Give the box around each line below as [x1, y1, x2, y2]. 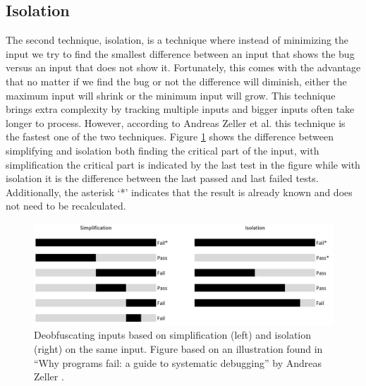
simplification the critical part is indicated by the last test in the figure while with [6, 157, 360, 171]
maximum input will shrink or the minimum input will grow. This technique [6, 88, 336, 102]
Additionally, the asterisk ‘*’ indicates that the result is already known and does [6, 184, 353, 199]
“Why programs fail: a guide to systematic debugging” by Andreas [34, 355, 322, 370]
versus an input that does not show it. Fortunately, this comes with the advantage [6, 60, 361, 75]
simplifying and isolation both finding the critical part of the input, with [6, 143, 319, 157]
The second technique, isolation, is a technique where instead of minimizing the [6, 32, 349, 47]
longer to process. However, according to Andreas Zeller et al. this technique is [6, 115, 346, 130]
